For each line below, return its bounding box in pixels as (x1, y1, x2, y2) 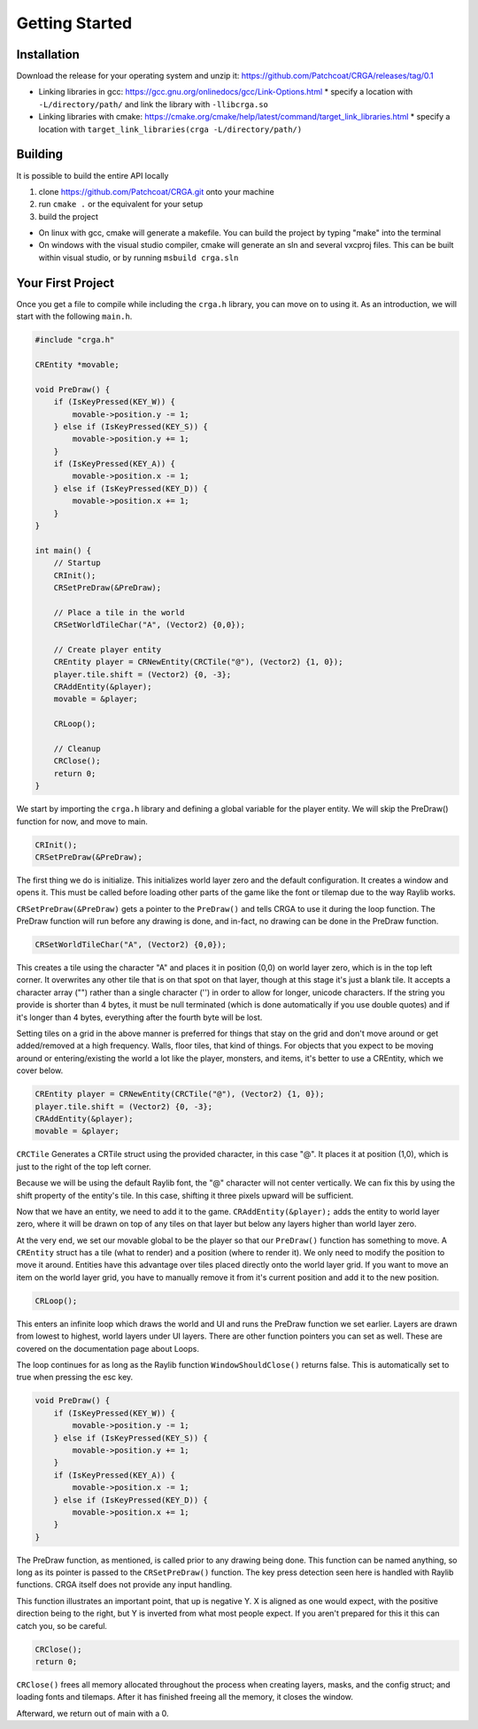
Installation (16, 47, 80, 62)
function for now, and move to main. (16, 815, 148, 827)
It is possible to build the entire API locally (16, 170, 169, 181)
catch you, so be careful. (16, 1620, 108, 1631)
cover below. (16, 1065, 64, 1076)
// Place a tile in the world (53, 607, 185, 617)
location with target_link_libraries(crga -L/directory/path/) (38, 124, 303, 135)
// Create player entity (53, 645, 162, 654)
